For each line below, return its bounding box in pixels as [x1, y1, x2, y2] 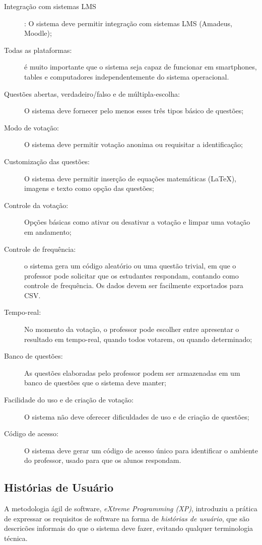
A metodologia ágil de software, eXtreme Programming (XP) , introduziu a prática [4, 503, 257, 514]
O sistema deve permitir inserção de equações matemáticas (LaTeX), [24, 173, 237, 183]
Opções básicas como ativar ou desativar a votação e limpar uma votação [24, 217, 250, 227]
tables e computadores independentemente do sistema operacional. [24, 71, 229, 82]
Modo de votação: [4, 122, 59, 132]
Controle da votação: [4, 199, 69, 210]
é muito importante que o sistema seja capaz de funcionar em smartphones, [24, 61, 257, 72]
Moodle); [24, 28, 52, 38]
